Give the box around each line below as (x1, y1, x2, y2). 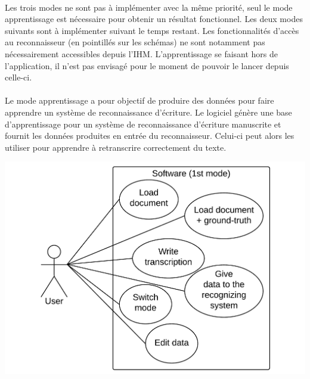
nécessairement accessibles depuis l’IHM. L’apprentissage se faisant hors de (5, 47, 278, 60)
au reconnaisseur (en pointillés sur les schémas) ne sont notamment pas (5, 36, 265, 48)
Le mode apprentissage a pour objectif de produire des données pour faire (5, 94, 274, 107)
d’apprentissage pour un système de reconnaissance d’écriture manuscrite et (5, 117, 281, 130)
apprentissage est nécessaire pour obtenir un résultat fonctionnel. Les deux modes (5, 13, 303, 25)
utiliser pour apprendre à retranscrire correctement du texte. (5, 141, 227, 153)
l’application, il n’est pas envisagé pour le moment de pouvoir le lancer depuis (5, 59, 289, 72)
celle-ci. (5, 71, 32, 83)
